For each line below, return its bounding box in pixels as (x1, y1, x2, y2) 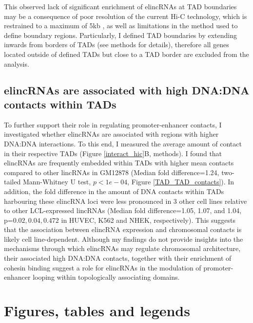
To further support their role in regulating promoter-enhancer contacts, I (4, 119, 222, 129)
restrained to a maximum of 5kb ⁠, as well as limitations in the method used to (4, 20, 238, 31)
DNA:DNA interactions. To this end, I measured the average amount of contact (4, 138, 242, 148)
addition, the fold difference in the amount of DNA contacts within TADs (4, 186, 224, 196)
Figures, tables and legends (4, 301, 190, 321)
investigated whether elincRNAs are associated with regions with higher (4, 129, 219, 139)
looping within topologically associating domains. (33, 272, 180, 282)
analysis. (4, 58, 29, 69)
